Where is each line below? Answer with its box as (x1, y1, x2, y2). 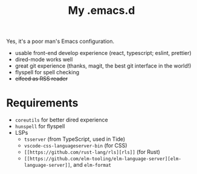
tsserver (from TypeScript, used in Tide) (24, 135, 126, 143)
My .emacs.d (68, 4, 135, 18)
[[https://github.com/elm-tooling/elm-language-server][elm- (24, 156, 181, 162)
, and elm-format (70, 161, 112, 169)
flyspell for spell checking (15, 69, 80, 76)
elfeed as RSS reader (15, 75, 68, 82)
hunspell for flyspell (15, 123, 65, 130)
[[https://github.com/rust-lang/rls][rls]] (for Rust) (24, 149, 160, 156)
